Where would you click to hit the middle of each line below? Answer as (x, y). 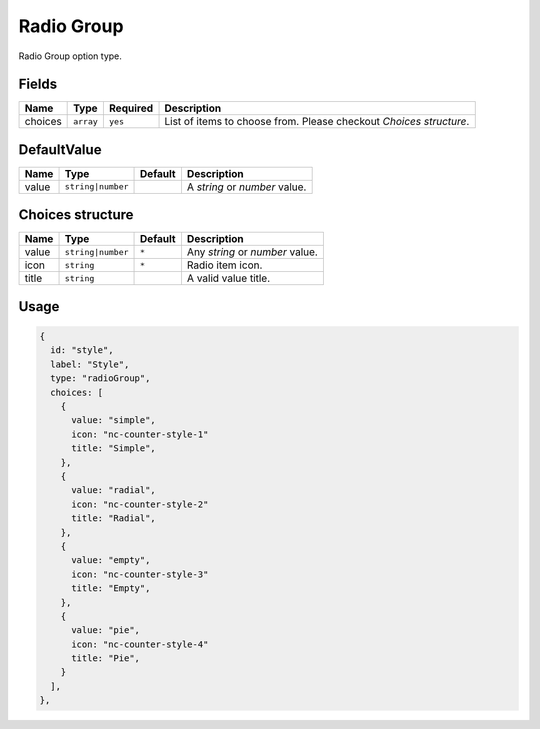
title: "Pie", (105, 658)
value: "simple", (114, 420)
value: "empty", (111, 560)
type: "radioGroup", (100, 378)
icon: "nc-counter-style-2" (140, 504)
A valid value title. (228, 278)
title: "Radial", (114, 518)
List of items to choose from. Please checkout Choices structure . (317, 122)
